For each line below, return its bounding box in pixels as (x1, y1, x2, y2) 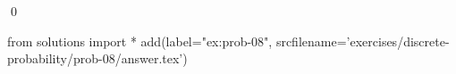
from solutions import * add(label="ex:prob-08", (7, 31, 273, 50)
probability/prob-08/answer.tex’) (7, 49, 188, 68)
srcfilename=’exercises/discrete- (275, 31, 450, 50)
